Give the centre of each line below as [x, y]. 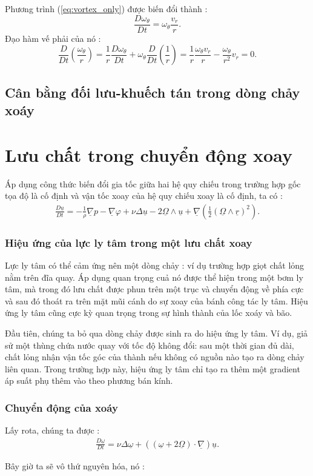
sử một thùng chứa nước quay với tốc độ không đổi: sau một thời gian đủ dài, [150, 345]
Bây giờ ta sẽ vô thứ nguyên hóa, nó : [75, 465]
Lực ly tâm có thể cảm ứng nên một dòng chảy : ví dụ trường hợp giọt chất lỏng [155, 265]
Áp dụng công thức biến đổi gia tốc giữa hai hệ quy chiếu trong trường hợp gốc [153, 183]
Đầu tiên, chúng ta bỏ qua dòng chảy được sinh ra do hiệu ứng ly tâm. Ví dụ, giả [156, 333]
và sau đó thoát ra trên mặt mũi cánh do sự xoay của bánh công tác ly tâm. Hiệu [156, 300]
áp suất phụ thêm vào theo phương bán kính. [89, 380]
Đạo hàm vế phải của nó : [53, 38]
